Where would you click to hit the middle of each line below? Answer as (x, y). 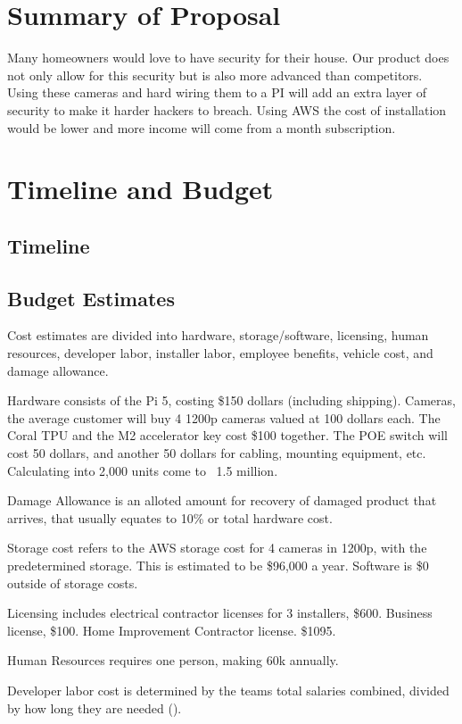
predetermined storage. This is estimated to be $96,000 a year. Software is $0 (218, 565)
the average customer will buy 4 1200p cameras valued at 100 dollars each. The (224, 417)
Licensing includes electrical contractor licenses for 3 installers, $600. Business (220, 613)
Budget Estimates (91, 298)
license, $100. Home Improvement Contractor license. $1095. (172, 630)
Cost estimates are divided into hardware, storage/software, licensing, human (218, 335)
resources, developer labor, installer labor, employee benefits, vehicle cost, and (220, 353)
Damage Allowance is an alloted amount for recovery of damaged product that (222, 500)
